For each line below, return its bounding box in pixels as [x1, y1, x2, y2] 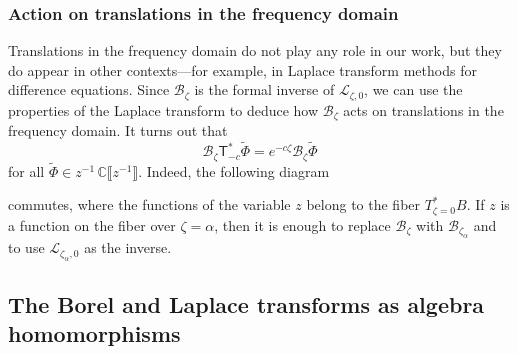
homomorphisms [8, 318, 181, 349]
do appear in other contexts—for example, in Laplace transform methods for [8, 59, 477, 80]
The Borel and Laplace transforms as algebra [8, 289, 485, 320]
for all [8, 160, 45, 181]
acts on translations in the [343, 99, 504, 120]
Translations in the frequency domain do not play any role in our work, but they [8, 40, 502, 61]
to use [8, 237, 45, 258]
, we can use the [364, 79, 463, 100]
